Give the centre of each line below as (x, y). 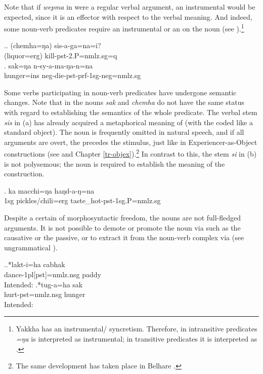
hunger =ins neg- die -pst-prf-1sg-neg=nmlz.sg (73, 75)
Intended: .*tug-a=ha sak (43, 284)
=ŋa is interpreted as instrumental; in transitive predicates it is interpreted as (137, 338)
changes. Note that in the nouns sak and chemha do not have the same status (124, 102)
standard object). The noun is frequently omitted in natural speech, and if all (124, 132)
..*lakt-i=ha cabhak (35, 264)
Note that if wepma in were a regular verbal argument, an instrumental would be (130, 7)
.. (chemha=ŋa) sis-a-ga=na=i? (53, 45)
